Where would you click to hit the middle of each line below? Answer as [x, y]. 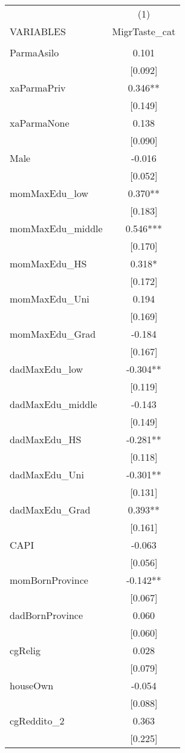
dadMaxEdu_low [47, 369]
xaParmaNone [40, 123]
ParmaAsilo [34, 52]
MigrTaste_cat [144, 31]
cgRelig [25, 650]
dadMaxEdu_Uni [47, 474]
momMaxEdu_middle [56, 228]
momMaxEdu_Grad [53, 334]
